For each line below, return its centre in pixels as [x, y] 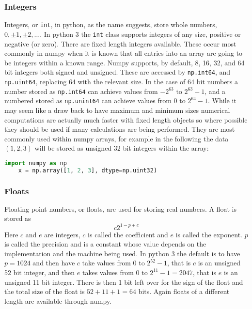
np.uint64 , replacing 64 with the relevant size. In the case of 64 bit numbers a [121, 81]
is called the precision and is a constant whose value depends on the [105, 244]
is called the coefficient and [128, 234]
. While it [222, 100]
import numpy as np [36, 163]
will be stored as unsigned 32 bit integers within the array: [122, 148]
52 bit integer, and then [40, 272]
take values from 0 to [113, 263]
